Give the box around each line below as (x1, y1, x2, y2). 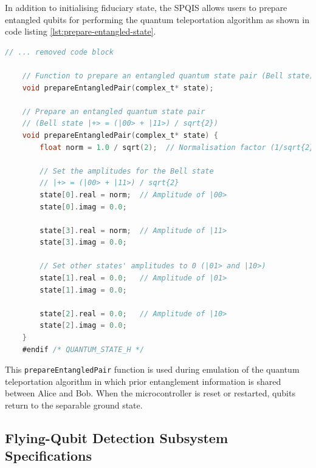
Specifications (5, 446, 92, 465)
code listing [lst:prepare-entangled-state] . (5, 25, 156, 38)
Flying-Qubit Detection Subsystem (5, 429, 228, 447)
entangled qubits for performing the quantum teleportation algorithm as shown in (5, 13, 309, 25)
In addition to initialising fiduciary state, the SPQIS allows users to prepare (5, 1, 287, 13)
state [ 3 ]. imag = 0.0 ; (39, 238, 127, 247)
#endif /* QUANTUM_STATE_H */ (22, 345, 145, 354)
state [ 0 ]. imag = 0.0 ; (39, 202, 127, 211)
